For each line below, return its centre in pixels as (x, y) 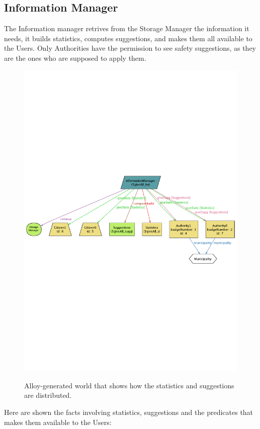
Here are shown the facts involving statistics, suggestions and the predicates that (129, 412)
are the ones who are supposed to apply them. (75, 58)
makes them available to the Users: (58, 422)
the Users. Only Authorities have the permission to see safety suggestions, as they (130, 48)
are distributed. (48, 395)
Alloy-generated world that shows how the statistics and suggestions (129, 385)
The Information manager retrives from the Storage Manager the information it (127, 28)
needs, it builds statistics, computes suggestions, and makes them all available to (128, 38)
